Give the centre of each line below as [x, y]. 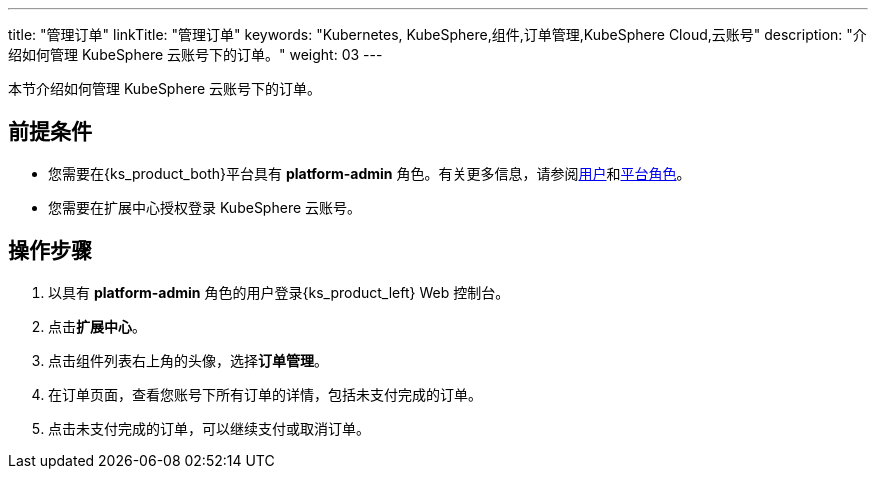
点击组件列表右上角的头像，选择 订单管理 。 [188, 360]
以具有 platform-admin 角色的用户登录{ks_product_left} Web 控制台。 [279, 292]
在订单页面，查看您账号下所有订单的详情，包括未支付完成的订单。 [265, 394]
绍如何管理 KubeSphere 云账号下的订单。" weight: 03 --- [195, 54]
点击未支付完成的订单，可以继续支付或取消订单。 [209, 428]
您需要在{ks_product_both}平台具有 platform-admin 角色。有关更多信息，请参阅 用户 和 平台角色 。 [369, 173]
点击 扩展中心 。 [97, 326]
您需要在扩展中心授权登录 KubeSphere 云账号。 [205, 207]
